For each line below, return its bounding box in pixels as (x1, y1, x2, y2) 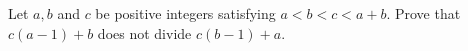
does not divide (97, 22, 192, 43)
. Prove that (386, 3, 461, 23)
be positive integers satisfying (95, 3, 276, 23)
